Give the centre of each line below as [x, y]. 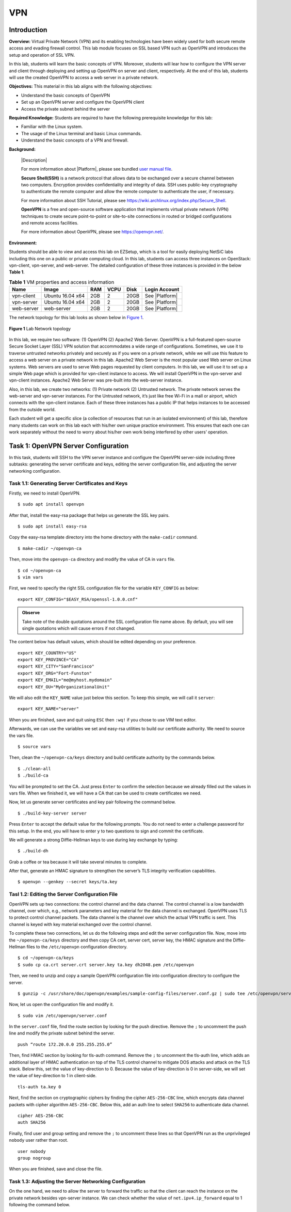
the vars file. [21, 735]
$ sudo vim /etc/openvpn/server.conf [63, 1015]
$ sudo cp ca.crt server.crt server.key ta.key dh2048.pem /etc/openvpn [106, 965]
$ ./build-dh [33, 851]
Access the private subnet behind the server [65, 109]
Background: [22, 149]
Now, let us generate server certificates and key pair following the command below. [92, 802]
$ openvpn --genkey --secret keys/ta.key [67, 882]
